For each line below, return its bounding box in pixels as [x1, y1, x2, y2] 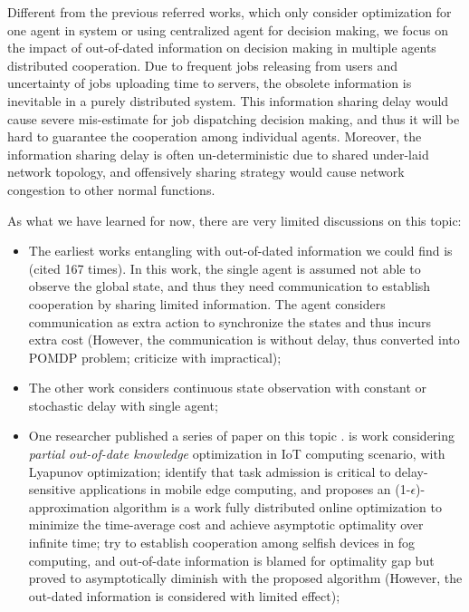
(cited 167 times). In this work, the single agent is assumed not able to [28, 258, 421, 277]
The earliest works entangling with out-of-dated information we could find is [28, 241, 453, 260]
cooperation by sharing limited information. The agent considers [28, 294, 386, 313]
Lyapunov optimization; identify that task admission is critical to [28, 461, 391, 481]
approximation [28, 497, 110, 516]
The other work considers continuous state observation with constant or [28, 378, 427, 397]
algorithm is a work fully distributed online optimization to [113, 497, 442, 516]
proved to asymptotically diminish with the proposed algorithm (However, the [28, 568, 463, 588]
